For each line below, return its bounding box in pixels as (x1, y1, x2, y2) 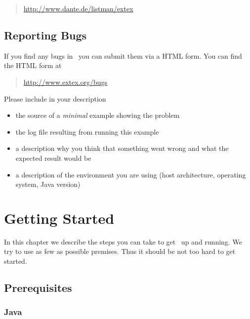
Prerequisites (4, 280, 72, 295)
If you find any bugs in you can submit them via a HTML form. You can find (4, 50, 242, 61)
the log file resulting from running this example (15, 126, 159, 137)
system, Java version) (15, 179, 81, 189)
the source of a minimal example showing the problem (15, 110, 180, 120)
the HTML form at (4, 60, 62, 71)
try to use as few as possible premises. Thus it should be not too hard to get (4, 246, 236, 256)
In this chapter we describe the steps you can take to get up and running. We (4, 236, 242, 247)
